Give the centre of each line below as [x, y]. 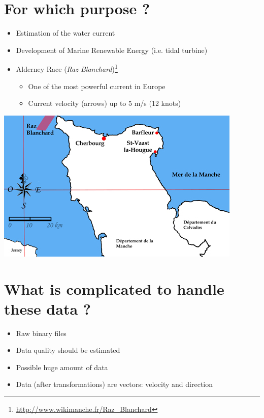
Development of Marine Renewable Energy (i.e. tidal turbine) [112, 50]
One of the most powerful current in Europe [97, 86]
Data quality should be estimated [68, 350]
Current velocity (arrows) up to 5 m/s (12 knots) [105, 103]
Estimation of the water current [65, 33]
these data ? [47, 308]
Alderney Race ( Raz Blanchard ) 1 [67, 68]
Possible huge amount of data [62, 367]
